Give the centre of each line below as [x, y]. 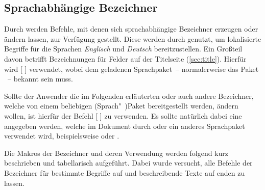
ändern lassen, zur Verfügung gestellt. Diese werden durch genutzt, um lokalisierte [133, 38]
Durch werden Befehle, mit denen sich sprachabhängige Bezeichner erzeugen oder [131, 29]
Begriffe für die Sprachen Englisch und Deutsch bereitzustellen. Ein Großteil [123, 49]
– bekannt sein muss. [40, 79]
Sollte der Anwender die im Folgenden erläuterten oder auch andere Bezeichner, [129, 96]
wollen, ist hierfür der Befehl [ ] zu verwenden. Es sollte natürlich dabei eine [123, 115]
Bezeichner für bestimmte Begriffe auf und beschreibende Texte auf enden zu [125, 172]
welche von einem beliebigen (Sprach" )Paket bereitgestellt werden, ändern [121, 106]
